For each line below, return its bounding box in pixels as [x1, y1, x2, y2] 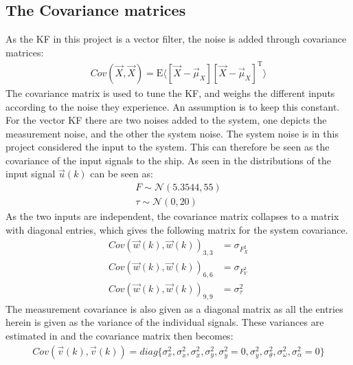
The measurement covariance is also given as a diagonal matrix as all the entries [5, 301, 343, 316]
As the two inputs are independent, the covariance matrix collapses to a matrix [5, 209, 339, 223]
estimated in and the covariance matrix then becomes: [5, 329, 234, 342]
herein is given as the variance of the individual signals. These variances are [5, 315, 324, 329]
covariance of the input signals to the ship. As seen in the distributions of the [5, 153, 331, 167]
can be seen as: [90, 166, 153, 181]
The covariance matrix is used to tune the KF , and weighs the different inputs [5, 85, 335, 100]
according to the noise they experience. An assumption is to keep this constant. [5, 99, 340, 113]
